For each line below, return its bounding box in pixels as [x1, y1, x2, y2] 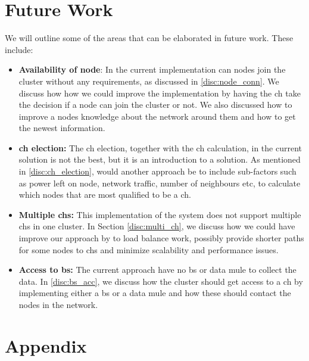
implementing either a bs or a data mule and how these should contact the [18, 287, 291, 299]
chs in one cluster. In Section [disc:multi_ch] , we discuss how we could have [18, 220, 295, 232]
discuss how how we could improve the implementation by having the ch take [18, 86, 301, 99]
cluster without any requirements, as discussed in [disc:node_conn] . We [18, 74, 279, 87]
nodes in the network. [18, 298, 98, 310]
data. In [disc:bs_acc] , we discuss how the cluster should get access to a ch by [18, 275, 303, 287]
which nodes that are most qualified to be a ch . [18, 188, 191, 201]
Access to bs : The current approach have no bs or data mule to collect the [18, 263, 296, 276]
